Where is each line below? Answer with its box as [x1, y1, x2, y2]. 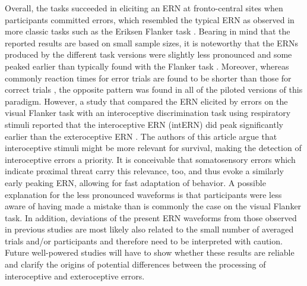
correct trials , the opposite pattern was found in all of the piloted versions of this [5, 83, 303, 96]
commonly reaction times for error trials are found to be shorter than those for [5, 71, 292, 84]
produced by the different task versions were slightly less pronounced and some [5, 48, 292, 61]
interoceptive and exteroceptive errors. [5, 269, 145, 282]
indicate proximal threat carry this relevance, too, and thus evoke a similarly [5, 165, 284, 177]
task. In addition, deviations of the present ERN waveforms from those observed [5, 211, 297, 224]
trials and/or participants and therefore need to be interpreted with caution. [5, 234, 283, 247]
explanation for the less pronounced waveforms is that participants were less [5, 188, 282, 200]
